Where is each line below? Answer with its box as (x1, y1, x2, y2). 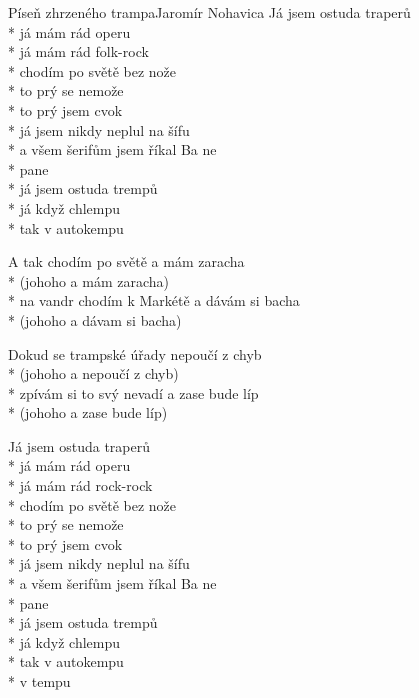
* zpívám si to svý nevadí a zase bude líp (8, 382, 259, 403)
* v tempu (8, 671, 71, 691)
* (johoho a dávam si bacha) (8, 309, 182, 330)
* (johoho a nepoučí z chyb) (8, 363, 179, 384)
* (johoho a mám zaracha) (8, 270, 170, 291)
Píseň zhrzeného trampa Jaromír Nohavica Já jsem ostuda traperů (8, 2, 411, 22)
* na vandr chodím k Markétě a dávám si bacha (8, 290, 300, 311)
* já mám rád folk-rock (8, 41, 149, 62)
